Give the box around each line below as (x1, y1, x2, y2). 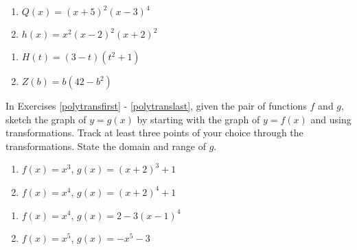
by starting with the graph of (137, 112, 260, 126)
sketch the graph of (5, 112, 87, 126)
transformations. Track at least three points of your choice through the (5, 125, 303, 140)
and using (310, 112, 352, 126)
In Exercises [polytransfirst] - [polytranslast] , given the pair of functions (5, 99, 307, 112)
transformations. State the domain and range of (5, 138, 206, 153)
